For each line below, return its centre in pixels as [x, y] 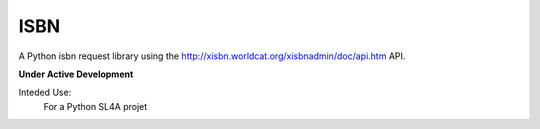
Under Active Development [76, 74]
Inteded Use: [45, 92]
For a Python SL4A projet [95, 106]
